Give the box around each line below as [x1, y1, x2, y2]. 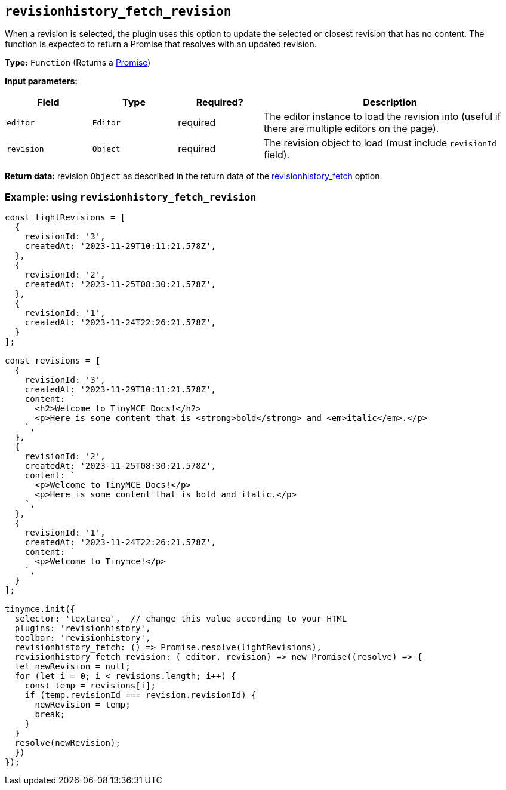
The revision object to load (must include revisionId [263, 137, 496, 149]
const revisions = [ [5, 356, 101, 366]
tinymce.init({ [5, 604, 76, 614]
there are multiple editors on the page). [263, 122, 439, 135]
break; [35, 709, 66, 720]
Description [363, 96, 417, 109]
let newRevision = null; [14, 662, 131, 672]
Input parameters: [5, 76, 78, 87]
